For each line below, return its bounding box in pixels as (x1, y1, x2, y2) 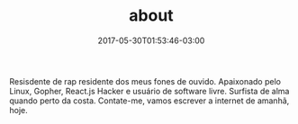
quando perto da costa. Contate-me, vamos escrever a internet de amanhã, (9, 95, 290, 106)
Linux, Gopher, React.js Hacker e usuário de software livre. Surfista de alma (9, 85, 290, 96)
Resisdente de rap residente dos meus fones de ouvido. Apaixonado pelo (9, 75, 282, 86)
